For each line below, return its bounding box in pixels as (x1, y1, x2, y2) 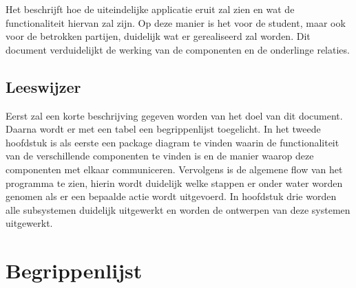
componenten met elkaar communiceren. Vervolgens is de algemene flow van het (6, 162, 343, 176)
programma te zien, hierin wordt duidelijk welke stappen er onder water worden (6, 175, 343, 190)
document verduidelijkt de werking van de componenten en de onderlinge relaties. (6, 42, 350, 56)
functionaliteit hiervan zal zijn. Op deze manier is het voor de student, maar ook (6, 15, 346, 30)
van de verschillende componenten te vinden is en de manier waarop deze (6, 148, 314, 163)
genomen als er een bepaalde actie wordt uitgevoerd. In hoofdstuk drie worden (6, 189, 337, 203)
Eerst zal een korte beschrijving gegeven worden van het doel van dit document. (6, 108, 343, 122)
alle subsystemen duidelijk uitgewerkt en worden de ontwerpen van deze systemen (6, 202, 350, 217)
